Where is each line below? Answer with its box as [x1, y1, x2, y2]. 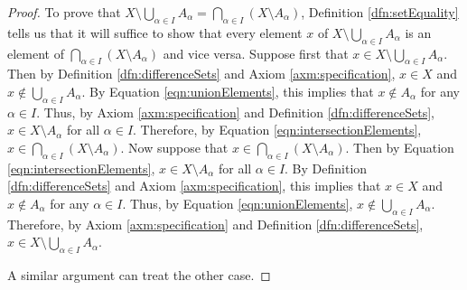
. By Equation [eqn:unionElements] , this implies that [81, 81, 374, 100]
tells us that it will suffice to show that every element [7, 23, 303, 42]
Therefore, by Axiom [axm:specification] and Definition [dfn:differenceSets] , [7, 214, 424, 233]
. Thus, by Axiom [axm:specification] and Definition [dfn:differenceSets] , [36, 102, 435, 121]
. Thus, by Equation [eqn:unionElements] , [122, 193, 353, 212]
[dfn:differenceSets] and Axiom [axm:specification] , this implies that [7, 176, 381, 195]
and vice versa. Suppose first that [163, 43, 349, 62]
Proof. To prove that [7, 3, 121, 21]
